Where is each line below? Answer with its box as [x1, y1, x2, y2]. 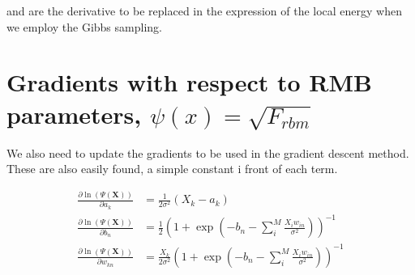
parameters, [6, 97, 142, 130]
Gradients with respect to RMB [6, 66, 372, 99]
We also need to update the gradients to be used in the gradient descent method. [6, 144, 409, 161]
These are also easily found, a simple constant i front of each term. [6, 160, 338, 177]
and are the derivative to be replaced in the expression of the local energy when [6, 2, 402, 19]
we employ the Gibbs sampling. [6, 18, 162, 35]
